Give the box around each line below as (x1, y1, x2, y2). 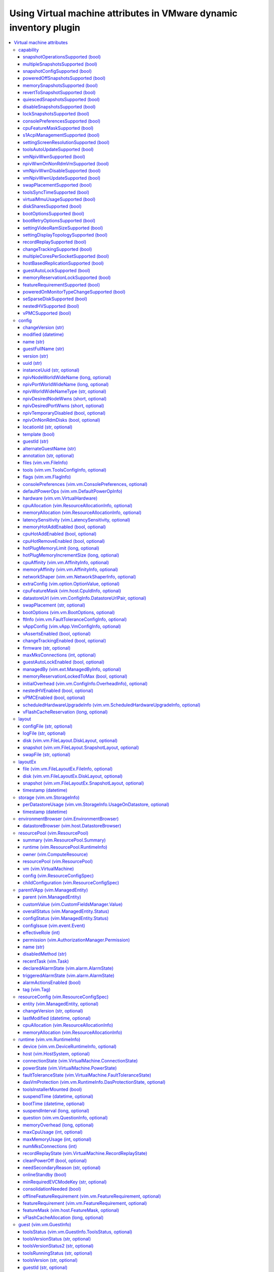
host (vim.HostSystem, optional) (23, 1051, 90, 1057)
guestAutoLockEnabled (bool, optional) (23, 659, 105, 665)
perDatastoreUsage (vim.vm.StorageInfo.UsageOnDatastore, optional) (23, 801, 169, 807)
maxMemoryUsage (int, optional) (23, 1136, 92, 1142)
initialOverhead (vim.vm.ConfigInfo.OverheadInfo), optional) (23, 680, 148, 686)
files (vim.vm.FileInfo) (23, 459, 68, 466)
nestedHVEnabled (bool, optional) (23, 687, 94, 693)
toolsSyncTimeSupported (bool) (23, 189, 90, 195)
